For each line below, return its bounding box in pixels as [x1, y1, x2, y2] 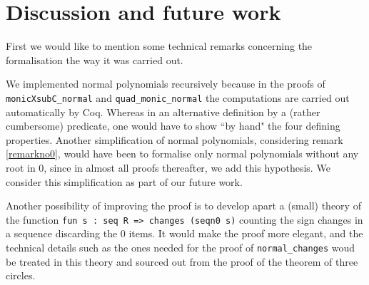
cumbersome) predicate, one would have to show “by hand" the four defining [6, 118, 340, 133]
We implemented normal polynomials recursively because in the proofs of [6, 76, 325, 91]
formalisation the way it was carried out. [6, 52, 183, 67]
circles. [6, 268, 36, 283]
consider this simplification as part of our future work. [6, 174, 243, 189]
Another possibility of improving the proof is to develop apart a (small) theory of [6, 198, 361, 213]
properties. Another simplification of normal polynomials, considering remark [6, 132, 343, 147]
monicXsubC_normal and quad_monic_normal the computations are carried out [6, 90, 350, 105]
